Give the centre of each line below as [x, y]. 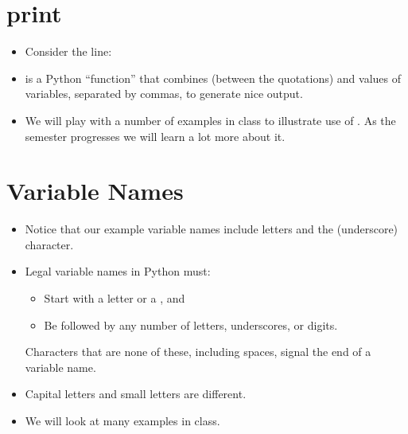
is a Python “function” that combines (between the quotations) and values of [213, 78]
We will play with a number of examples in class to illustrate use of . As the [210, 120]
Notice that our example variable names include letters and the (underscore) [212, 229]
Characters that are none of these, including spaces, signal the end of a [198, 352]
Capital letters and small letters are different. [136, 394]
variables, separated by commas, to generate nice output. [164, 94]
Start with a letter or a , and [115, 298]
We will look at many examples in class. [122, 420]
